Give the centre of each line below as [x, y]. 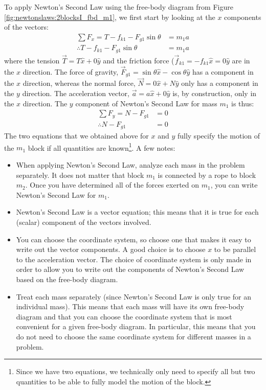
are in [241, 60]
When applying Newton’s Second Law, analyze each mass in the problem [130, 165]
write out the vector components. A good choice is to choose [111, 249]
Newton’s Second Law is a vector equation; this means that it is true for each [137, 212]
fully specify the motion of [219, 136]
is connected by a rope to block [207, 175]
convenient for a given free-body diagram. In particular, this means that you [136, 326]
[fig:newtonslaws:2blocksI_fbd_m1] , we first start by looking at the [110, 17]
